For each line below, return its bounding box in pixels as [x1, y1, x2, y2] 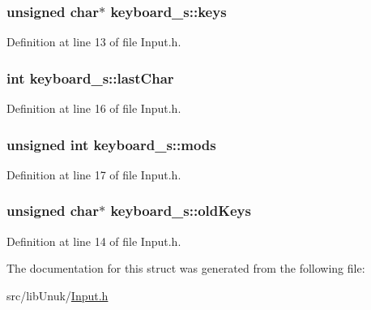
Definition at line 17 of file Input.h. [6, 166, 181, 183]
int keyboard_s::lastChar [6, 67, 174, 88]
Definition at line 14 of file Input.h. [6, 232, 181, 249]
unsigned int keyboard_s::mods [6, 134, 216, 154]
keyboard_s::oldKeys [110, 200, 251, 221]
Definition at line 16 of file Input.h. [6, 100, 181, 117]
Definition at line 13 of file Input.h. [6, 33, 181, 50]
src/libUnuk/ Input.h [6, 286, 109, 304]
